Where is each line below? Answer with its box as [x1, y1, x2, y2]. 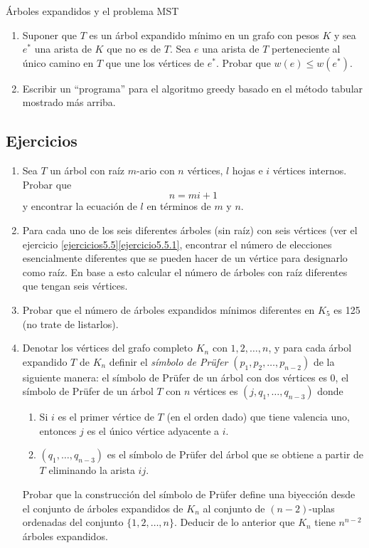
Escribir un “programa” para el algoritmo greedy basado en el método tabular [22, 80, 363, 95]
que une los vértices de [105, 55, 205, 70]
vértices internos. [272, 163, 347, 178]
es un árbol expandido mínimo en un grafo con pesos [89, 27, 319, 42]
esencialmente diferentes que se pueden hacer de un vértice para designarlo [22, 251, 348, 265]
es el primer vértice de [58, 409, 154, 424]
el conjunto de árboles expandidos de [22, 500, 183, 515]
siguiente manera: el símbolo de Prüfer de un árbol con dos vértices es [22, 369, 327, 384]
